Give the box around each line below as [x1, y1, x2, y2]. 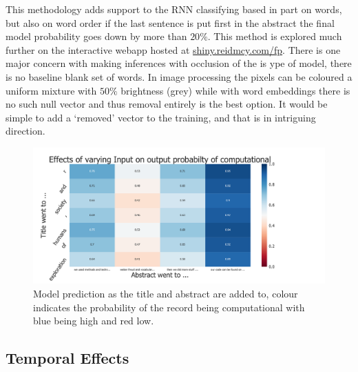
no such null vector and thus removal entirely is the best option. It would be [6, 97, 328, 111]
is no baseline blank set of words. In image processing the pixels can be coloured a [6, 69, 352, 84]
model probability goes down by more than [6, 29, 187, 43]
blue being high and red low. [33, 313, 154, 328]
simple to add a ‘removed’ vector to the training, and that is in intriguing [6, 110, 316, 124]
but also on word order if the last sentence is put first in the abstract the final [6, 15, 335, 30]
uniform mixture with [6, 83, 97, 97]
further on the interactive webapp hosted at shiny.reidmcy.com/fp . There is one [6, 42, 341, 57]
